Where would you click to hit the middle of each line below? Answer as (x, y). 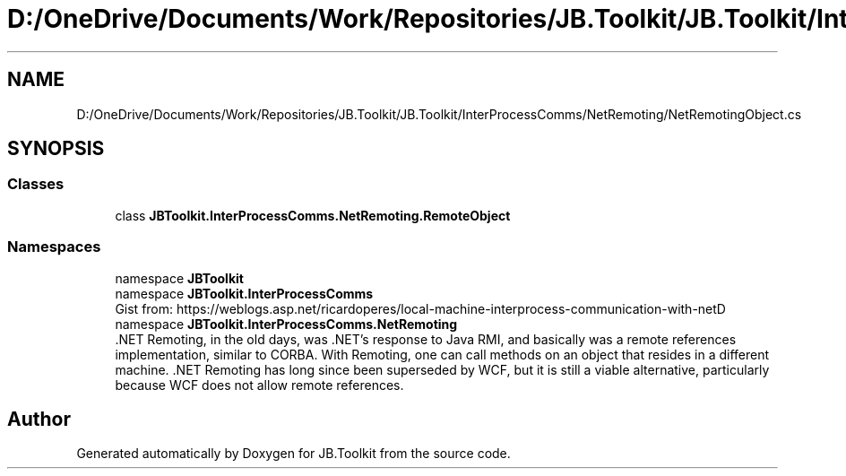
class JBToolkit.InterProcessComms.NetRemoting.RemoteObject (313, 215)
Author (39, 419)
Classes (36, 184)
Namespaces (54, 247)
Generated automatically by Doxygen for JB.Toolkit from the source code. (294, 454)
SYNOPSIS (56, 149)
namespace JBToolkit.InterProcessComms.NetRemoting (286, 324)
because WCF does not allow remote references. (259, 385)
